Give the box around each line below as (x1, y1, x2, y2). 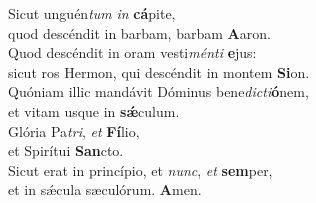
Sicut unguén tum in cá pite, (8, 3, 176, 23)
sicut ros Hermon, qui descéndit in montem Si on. (8, 61, 310, 82)
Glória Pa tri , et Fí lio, (8, 120, 140, 141)
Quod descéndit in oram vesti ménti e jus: (8, 42, 257, 63)
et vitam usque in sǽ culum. (8, 100, 180, 121)
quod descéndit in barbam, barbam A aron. (8, 22, 271, 43)
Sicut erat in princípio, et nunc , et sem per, (8, 159, 273, 180)
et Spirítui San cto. (8, 140, 124, 161)
